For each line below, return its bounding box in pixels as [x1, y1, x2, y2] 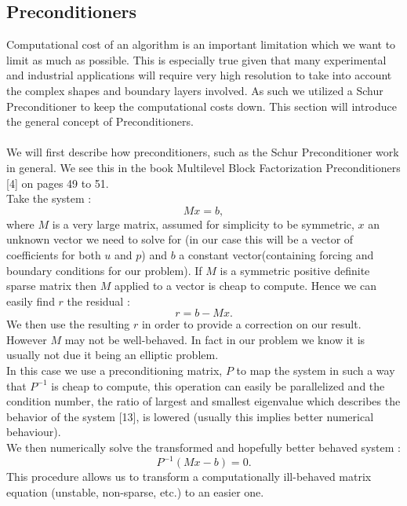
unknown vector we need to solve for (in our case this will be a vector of [6, 231, 354, 247]
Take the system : [6, 190, 92, 207]
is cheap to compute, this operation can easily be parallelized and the [51, 377, 385, 394]
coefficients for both [6, 246, 101, 262]
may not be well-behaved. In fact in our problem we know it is [64, 331, 365, 347]
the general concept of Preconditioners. [6, 113, 194, 130]
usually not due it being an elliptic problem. [6, 346, 219, 363]
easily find [6, 292, 55, 309]
